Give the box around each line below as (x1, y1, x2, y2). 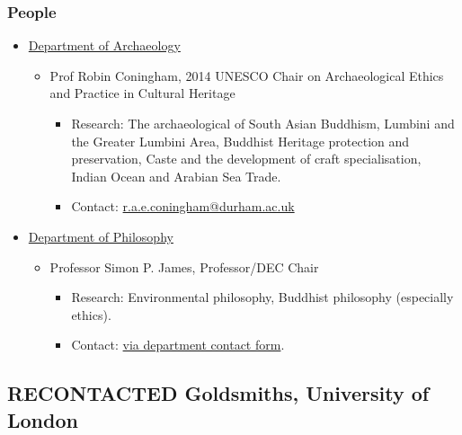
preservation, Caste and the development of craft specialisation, (71, 149, 422, 168)
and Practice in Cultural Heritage (49, 84, 235, 102)
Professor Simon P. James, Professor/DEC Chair (49, 257, 319, 276)
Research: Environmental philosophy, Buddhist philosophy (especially (71, 288, 454, 306)
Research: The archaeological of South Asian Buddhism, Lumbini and (71, 114, 455, 132)
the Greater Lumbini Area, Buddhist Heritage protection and (71, 131, 410, 150)
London (7, 405, 78, 433)
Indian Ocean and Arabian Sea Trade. (71, 166, 281, 185)
